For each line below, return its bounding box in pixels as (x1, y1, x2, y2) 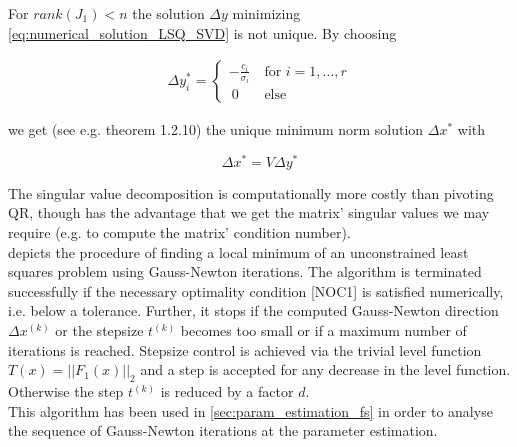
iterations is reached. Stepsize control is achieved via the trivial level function (8, 339, 482, 360)
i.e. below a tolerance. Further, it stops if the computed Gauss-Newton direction (8, 300, 499, 321)
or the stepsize (55, 320, 144, 341)
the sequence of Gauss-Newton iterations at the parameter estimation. (8, 420, 438, 441)
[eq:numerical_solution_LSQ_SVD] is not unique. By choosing (8, 22, 397, 43)
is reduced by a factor (160, 381, 294, 402)
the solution (132, 3, 205, 23)
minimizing (232, 3, 301, 23)
